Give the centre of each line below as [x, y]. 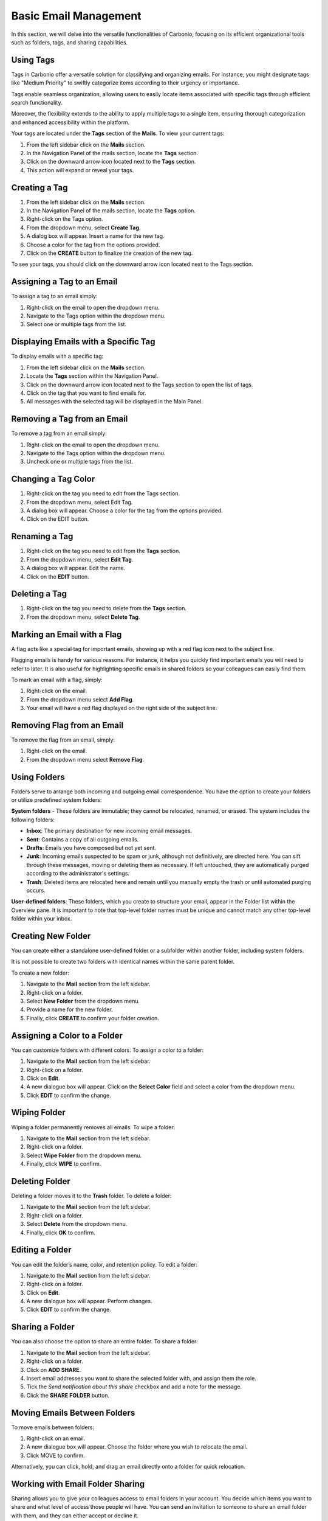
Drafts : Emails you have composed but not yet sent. [91, 848]
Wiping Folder [39, 1112]
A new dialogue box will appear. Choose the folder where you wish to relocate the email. [137, 1447]
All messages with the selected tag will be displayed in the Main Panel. [115, 402]
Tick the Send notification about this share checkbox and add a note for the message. [134, 1387]
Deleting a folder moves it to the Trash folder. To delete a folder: [91, 1196]
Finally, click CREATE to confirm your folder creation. [93, 1018]
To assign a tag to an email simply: [54, 296]
